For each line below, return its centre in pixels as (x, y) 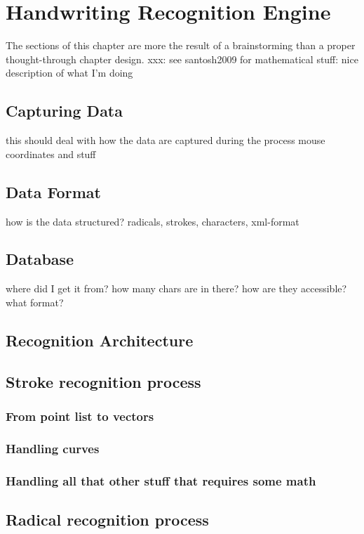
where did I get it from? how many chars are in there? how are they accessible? (176, 288)
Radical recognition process (107, 519)
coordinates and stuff (51, 154)
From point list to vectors (80, 416)
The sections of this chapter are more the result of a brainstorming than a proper (181, 45)
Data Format (53, 191)
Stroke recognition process (103, 381)
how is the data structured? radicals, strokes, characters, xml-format (153, 221)
